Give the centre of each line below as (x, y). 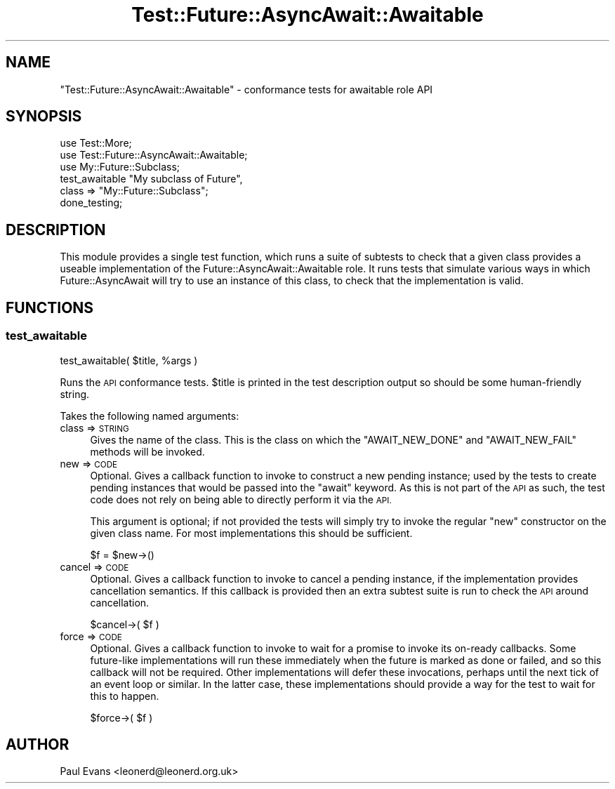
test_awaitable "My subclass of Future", (151, 179)
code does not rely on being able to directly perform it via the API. (241, 499)
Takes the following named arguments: (150, 416)
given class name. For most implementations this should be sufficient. (251, 533)
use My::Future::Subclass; (120, 167)
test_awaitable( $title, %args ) (129, 360)
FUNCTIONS (50, 307)
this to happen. (125, 696)
